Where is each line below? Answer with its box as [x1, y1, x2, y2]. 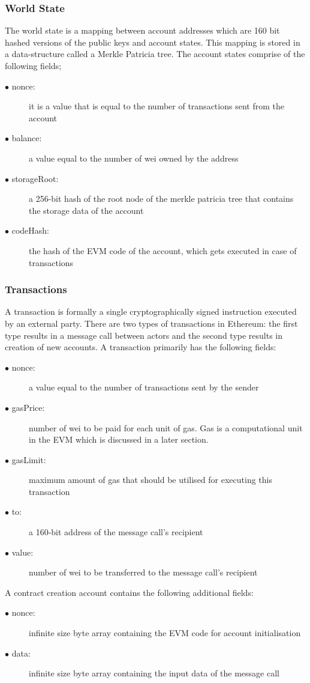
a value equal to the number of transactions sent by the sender [29, 381, 259, 393]
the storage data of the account [29, 204, 144, 216]
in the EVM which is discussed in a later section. [29, 433, 209, 446]
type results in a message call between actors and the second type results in [5, 329, 283, 341]
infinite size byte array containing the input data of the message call [29, 667, 279, 679]
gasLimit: [11, 453, 46, 466]
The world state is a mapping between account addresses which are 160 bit [5, 24, 280, 37]
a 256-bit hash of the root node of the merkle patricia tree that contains [29, 192, 294, 205]
